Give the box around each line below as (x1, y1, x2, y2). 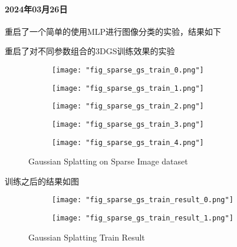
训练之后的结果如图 (5, 174, 79, 187)
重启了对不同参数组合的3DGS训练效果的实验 (5, 45, 175, 57)
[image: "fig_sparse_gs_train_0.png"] (52, 65, 204, 74)
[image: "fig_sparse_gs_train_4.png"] (52, 138, 204, 147)
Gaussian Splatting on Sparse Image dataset (28, 155, 188, 167)
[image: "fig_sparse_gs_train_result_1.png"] (52, 214, 233, 223)
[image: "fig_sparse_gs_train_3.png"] (52, 120, 204, 129)
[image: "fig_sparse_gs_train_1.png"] (52, 84, 204, 93)
